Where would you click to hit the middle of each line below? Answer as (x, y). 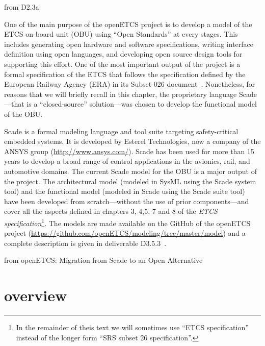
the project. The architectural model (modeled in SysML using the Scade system (130, 181)
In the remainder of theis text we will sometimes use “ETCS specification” (132, 327)
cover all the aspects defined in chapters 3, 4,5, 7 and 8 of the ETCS (111, 211)
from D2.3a (22, 7)
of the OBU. (23, 114)
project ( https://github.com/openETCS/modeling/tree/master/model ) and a (125, 233)
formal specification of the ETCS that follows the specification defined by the (125, 74)
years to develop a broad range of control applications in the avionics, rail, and (127, 161)
